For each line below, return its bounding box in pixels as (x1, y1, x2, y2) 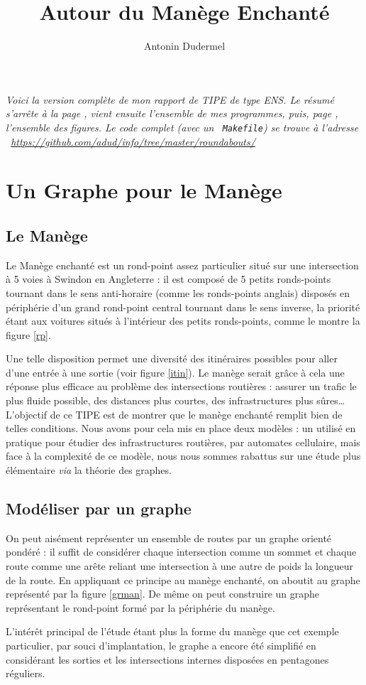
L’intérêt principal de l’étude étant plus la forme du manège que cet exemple (6, 624, 339, 639)
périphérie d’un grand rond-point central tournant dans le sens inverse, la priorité (6, 299, 360, 314)
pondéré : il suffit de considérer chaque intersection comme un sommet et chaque (6, 544, 357, 559)
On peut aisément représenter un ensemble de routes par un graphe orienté (6, 530, 332, 545)
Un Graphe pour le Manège (6, 176, 282, 205)
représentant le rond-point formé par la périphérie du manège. (6, 600, 275, 615)
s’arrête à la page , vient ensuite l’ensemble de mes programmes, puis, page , (6, 106, 338, 121)
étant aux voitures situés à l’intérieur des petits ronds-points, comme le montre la (6, 313, 360, 328)
